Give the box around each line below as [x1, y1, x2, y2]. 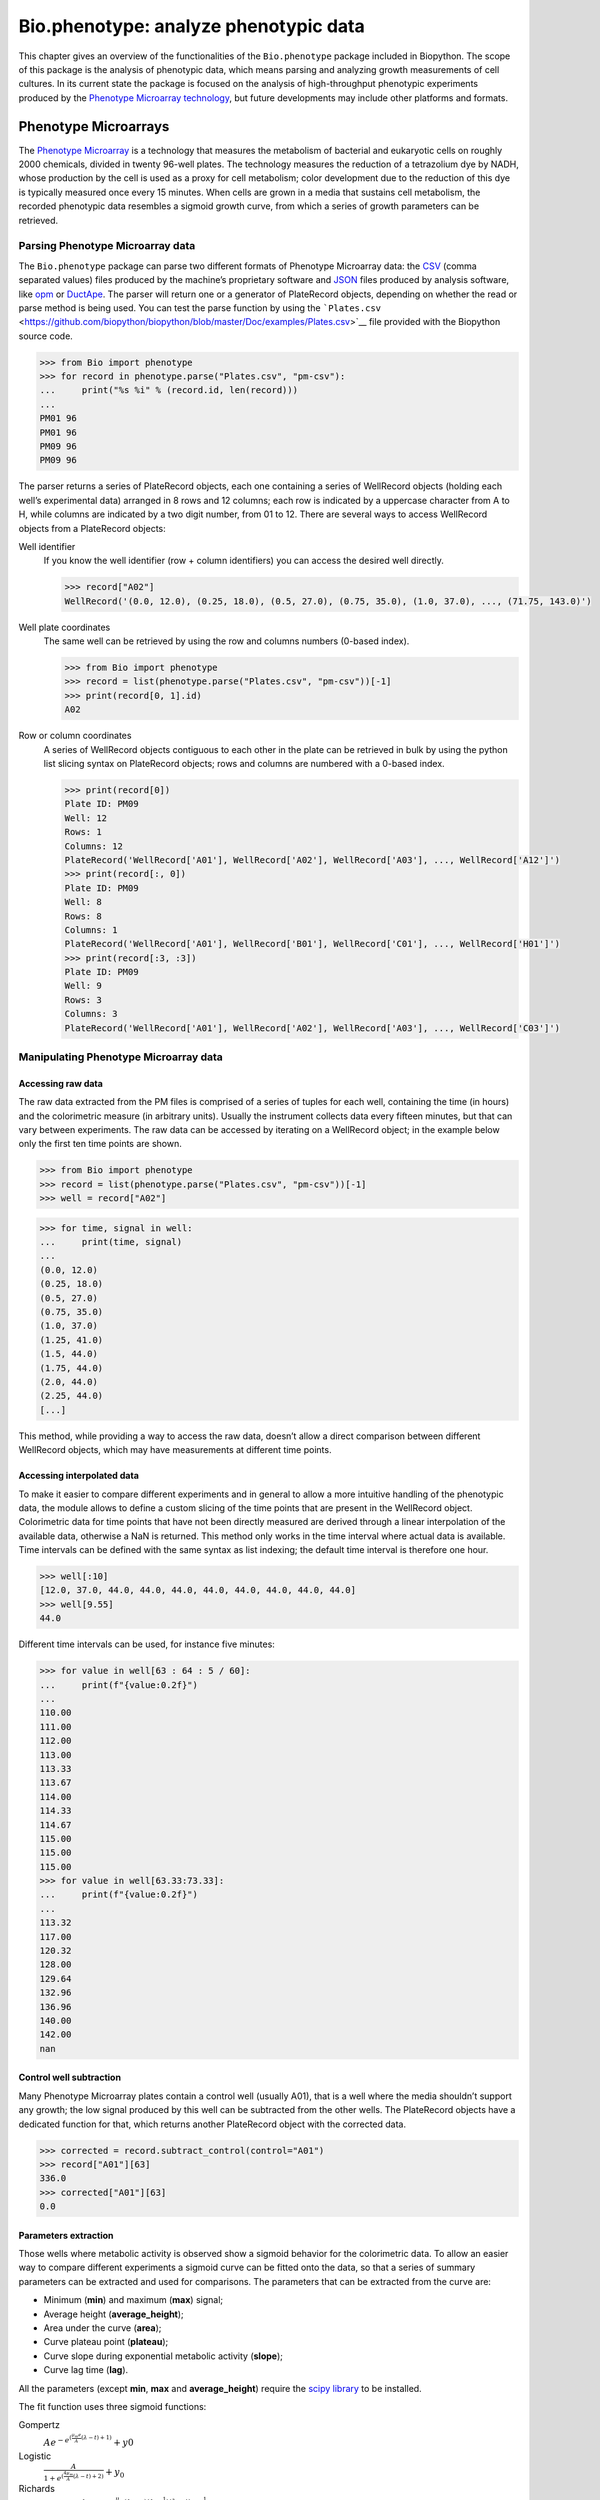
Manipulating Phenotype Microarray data [18, 1050, 224, 1064]
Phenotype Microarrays [18, 118, 170, 135]
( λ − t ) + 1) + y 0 [80, 2433, 134, 2449]
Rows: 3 [64, 994, 102, 1005]
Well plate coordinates [18, 621, 111, 633]
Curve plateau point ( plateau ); [43, 2336, 169, 2348]
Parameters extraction [18, 2229, 114, 2241]
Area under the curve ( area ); [43, 2322, 162, 2334]
